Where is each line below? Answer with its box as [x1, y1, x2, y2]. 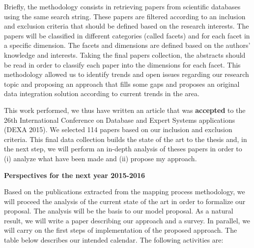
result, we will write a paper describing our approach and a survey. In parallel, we [4, 215, 251, 225]
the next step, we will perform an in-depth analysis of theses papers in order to [4, 143, 242, 154]
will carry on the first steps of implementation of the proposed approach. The [4, 225, 237, 235]
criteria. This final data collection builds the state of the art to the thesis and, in [4, 134, 247, 144]
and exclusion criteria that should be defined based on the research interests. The [4, 21, 249, 31]
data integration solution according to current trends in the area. [4, 88, 199, 99]
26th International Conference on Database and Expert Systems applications [4, 114, 235, 125]
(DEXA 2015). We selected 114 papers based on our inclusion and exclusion [4, 124, 232, 135]
